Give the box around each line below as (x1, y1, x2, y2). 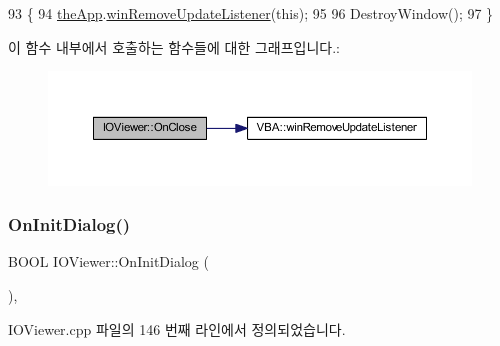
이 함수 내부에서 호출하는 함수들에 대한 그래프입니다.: (8, 36, 340, 57)
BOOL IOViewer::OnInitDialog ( (8, 251, 209, 272)
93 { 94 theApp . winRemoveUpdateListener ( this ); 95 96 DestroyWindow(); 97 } (8, 3, 494, 23)
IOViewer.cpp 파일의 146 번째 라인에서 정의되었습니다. (8, 318, 346, 339)
